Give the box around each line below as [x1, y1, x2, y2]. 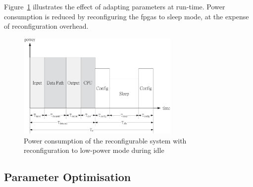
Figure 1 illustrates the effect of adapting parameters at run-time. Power [4, 1, 225, 11]
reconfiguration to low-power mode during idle [24, 145, 164, 155]
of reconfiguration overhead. [4, 21, 89, 31]
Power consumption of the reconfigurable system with [24, 135, 187, 145]
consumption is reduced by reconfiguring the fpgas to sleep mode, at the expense [4, 11, 249, 21]
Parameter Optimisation [4, 169, 131, 185]
